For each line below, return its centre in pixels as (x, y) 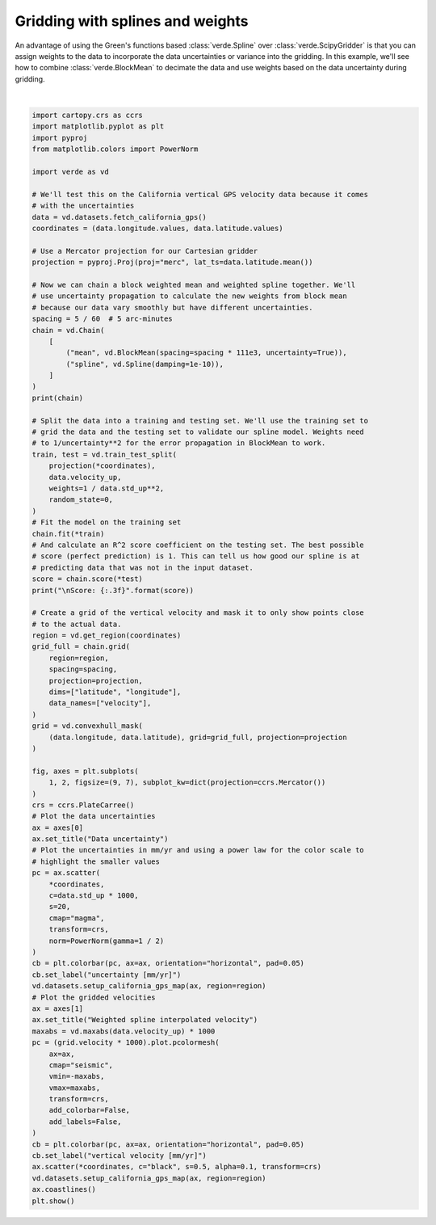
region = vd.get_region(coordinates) (107, 636)
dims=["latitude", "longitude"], (115, 692)
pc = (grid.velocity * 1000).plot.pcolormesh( (126, 1043)
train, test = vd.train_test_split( (105, 454)
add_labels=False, (85, 1122)
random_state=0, (81, 500)
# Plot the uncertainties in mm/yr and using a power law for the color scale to (198, 850)
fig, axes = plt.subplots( (85, 771)
